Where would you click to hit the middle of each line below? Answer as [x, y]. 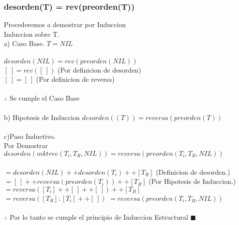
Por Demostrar [26, 145]
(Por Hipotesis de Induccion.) [192, 181]
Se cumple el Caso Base [45, 98]
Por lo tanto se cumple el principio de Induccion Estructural [99, 217]
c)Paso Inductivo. [30, 136]
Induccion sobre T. [32, 34]
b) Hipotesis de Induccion [42, 117]
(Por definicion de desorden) [99, 69]
